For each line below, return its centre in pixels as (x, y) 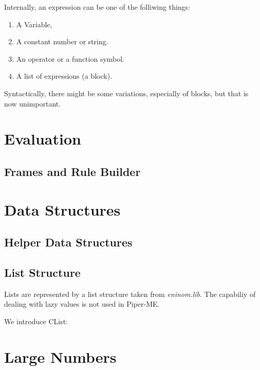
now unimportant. (33, 103)
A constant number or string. (62, 41)
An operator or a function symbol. (70, 58)
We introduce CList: (36, 321)
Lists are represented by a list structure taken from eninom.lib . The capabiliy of (130, 294)
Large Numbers (60, 356)
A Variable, (34, 24)
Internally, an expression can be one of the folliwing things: (97, 7)
